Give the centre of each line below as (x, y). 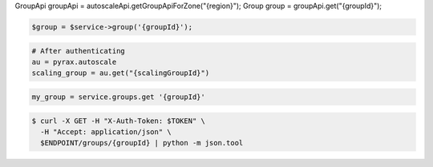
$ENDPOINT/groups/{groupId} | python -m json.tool (142, 143)
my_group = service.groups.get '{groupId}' (119, 97)
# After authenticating (79, 51)
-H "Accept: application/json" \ (106, 131)
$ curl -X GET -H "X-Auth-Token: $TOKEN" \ (119, 121)
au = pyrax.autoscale (74, 62)
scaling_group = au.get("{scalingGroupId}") (121, 73)
